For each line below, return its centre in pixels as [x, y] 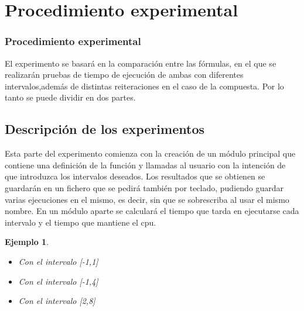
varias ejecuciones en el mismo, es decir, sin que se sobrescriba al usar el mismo [147, 199]
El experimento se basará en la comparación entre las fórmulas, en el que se [141, 63]
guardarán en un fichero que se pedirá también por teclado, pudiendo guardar [144, 187]
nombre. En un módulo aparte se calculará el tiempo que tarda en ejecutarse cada [152, 211]
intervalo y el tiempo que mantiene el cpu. [81, 222]
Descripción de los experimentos [105, 129]
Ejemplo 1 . [27, 242]
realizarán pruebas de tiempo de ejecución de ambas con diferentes [124, 75]
